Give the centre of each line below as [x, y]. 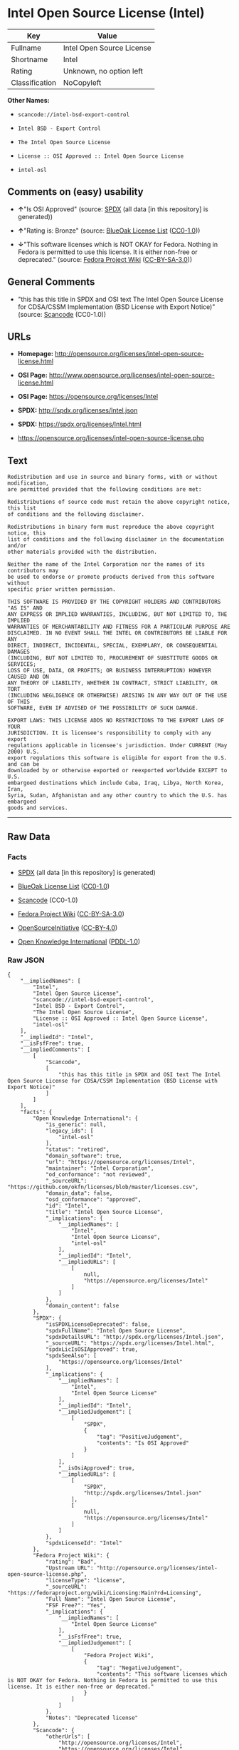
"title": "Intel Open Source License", [104, 1212]
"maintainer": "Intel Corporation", [100, 1168]
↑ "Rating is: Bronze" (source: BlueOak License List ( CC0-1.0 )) [109, 231]
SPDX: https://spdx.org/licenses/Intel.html [79, 424]
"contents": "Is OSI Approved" [143, 1443]
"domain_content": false [82, 1306]
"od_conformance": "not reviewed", [98, 1175]
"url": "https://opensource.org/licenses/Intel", [120, 1162]
